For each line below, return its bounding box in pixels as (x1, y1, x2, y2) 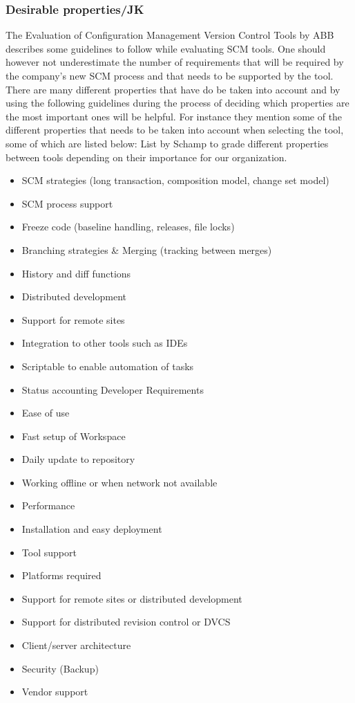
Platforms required (21, 568, 102, 583)
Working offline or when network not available (21, 475, 218, 489)
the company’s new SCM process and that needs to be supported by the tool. (6, 69, 334, 82)
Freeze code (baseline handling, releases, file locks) (21, 219, 235, 234)
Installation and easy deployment (21, 522, 162, 536)
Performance (21, 498, 75, 513)
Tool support (21, 545, 77, 559)
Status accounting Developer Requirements (21, 382, 204, 396)
